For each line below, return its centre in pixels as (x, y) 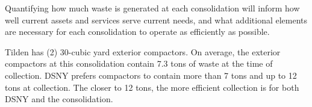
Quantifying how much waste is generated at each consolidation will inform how (152, 8)
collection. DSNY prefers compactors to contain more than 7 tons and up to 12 (151, 75)
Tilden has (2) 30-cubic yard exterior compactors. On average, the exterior (143, 51)
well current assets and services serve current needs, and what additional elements (156, 20)
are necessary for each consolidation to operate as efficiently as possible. (137, 32)
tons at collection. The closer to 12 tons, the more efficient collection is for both (152, 87)
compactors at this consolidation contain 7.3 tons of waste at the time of (139, 63)
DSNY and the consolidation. (59, 99)
